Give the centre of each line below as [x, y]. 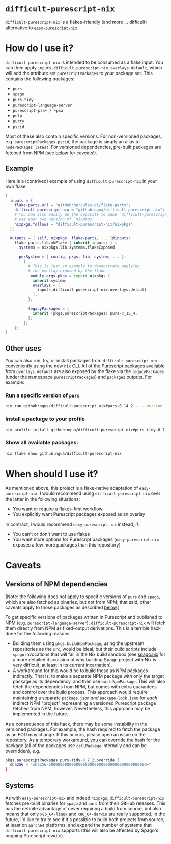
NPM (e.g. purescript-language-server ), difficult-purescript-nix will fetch [85, 623]
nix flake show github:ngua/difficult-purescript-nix [64, 453]
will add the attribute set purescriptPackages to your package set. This [79, 73]
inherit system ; [50, 280]
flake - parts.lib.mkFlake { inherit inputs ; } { [66, 243]
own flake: [16, 186]
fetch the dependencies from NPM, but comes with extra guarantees [84, 687]
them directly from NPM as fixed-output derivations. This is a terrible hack [83, 628]
